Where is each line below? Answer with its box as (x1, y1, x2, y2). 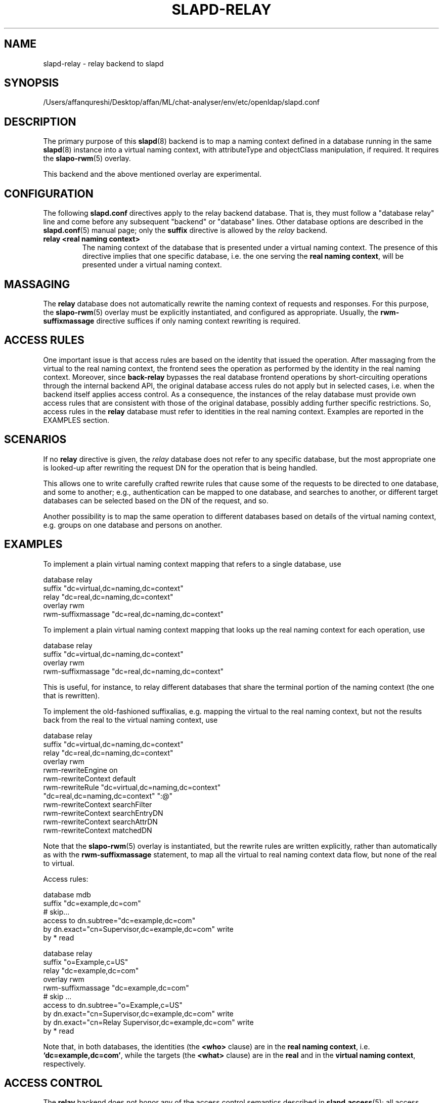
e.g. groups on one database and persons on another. (43, 520, 223, 529)
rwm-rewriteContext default (43, 774, 136, 783)
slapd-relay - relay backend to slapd (43, 59, 164, 68)
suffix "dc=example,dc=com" (43, 898, 141, 908)
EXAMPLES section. (43, 415, 110, 424)
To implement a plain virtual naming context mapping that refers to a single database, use (43, 559, 341, 568)
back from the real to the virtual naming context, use (43, 715, 218, 724)
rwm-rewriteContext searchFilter (43, 800, 152, 809)
